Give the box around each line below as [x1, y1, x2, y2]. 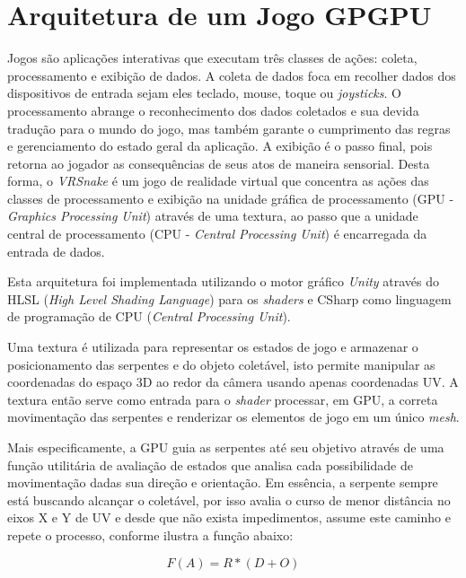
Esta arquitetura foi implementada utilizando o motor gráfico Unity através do [7, 272, 440, 291]
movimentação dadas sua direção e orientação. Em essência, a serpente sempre [7, 473, 438, 492]
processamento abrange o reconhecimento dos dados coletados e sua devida [7, 101, 419, 119]
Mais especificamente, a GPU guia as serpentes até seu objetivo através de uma [7, 438, 444, 456]
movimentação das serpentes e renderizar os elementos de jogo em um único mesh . [7, 407, 460, 426]
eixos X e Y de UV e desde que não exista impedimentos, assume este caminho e [7, 508, 451, 527]
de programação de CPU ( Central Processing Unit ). [7, 307, 291, 326]
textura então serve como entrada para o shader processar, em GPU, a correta [7, 390, 438, 408]
